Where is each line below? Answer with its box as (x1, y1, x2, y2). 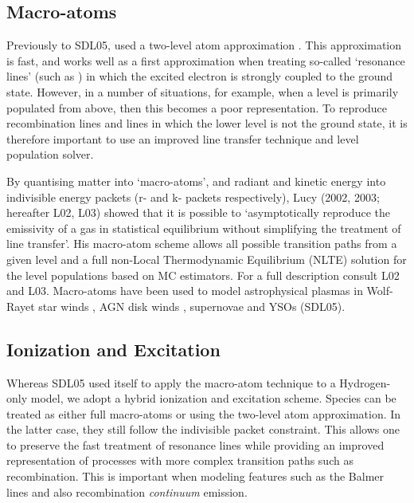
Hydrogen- (339, 374, 391, 391)
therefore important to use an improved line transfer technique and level (6, 130, 359, 147)
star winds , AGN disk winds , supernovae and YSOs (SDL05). (38, 297, 346, 314)
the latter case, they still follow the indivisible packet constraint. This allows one (6, 421, 400, 438)
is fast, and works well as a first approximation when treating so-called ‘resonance (6, 52, 405, 69)
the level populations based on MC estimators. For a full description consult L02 (6, 266, 400, 283)
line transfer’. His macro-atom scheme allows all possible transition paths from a (6, 235, 397, 252)
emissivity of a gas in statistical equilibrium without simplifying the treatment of (6, 219, 401, 236)
